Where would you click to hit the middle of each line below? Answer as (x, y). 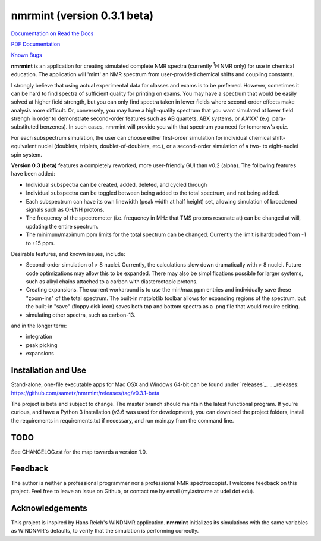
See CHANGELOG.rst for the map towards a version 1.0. (79, 452)
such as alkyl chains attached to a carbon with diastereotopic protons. (112, 282)
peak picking (42, 345)
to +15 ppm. (40, 243)
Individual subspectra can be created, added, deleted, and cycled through (117, 184)
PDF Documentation (36, 44)
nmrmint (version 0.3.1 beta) (82, 15)
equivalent (24, 146)
